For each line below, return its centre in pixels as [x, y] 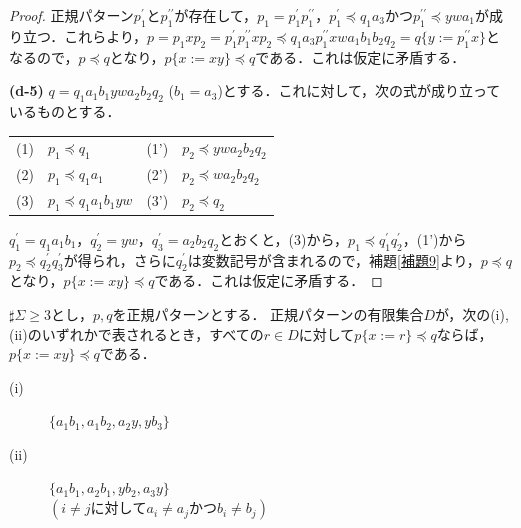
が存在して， [216, 15]
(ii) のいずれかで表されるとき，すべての [136, 333]
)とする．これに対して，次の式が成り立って [359, 90]
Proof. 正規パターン [71, 15]
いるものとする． [65, 110]
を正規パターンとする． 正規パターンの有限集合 [268, 313]
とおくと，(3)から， [284, 238]
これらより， [106, 35]
